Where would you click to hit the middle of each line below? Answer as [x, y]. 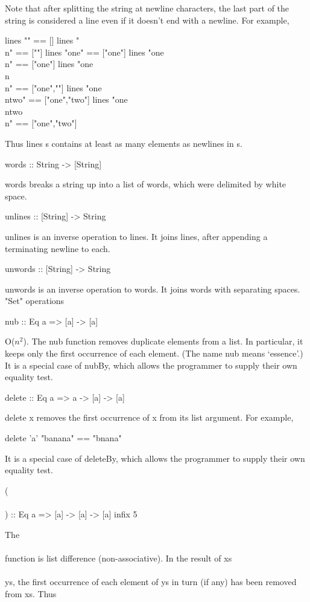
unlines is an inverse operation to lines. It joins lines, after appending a [136, 236]
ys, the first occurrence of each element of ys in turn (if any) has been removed [151, 581]
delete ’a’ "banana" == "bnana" [63, 438]
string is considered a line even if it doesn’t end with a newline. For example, [147, 20]
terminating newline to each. [58, 248]
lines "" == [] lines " [42, 40]
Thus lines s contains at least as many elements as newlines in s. [124, 143]
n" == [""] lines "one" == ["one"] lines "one [84, 52]
